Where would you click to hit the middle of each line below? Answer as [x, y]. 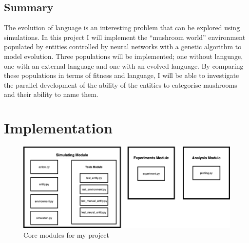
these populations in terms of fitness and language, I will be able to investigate [122, 75]
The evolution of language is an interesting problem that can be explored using [122, 28]
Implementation [58, 128]
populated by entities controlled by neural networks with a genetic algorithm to [123, 47]
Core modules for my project [66, 234]
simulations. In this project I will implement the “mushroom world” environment [125, 37]
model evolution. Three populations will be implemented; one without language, [124, 56]
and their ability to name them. [51, 94]
